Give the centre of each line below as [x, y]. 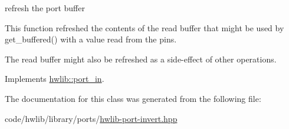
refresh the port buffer [45, 8]
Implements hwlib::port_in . [55, 79]
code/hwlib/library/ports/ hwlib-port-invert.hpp [91, 118]
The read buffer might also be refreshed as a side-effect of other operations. [141, 59]
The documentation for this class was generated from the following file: [133, 98]
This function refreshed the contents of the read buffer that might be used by [144, 27]
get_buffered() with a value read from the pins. [91, 39]
